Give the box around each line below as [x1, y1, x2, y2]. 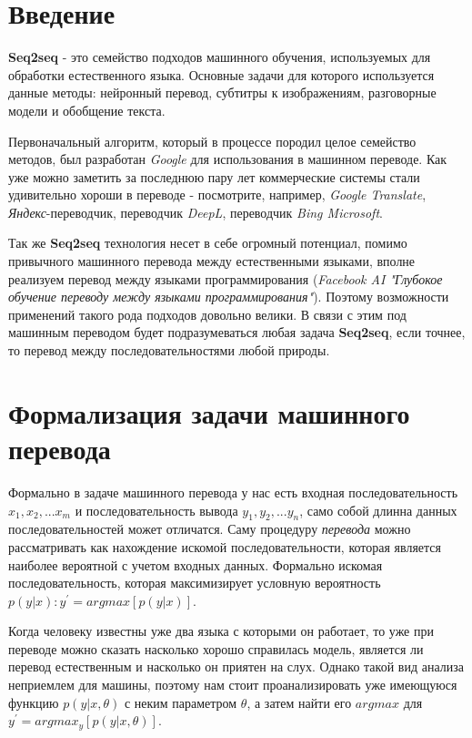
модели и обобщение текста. [8, 100, 166, 119]
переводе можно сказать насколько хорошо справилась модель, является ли [8, 639, 424, 658]
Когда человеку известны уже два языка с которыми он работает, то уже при [8, 621, 434, 641]
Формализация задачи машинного [8, 394, 410, 431]
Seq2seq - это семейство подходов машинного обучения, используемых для [8, 47, 431, 67]
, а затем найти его [246, 692, 352, 712]
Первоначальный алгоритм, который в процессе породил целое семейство [8, 131, 417, 150]
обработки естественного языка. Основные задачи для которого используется [8, 65, 435, 84]
